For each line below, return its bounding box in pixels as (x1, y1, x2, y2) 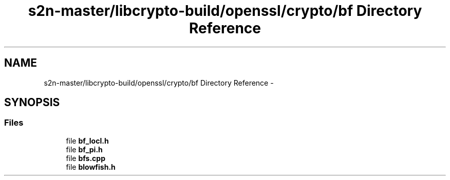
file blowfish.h (66, 162, 116, 171)
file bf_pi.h (66, 145, 103, 154)
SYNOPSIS (4, 96, 60, 109)
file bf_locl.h (66, 136, 109, 145)
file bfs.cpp (66, 153, 106, 163)
